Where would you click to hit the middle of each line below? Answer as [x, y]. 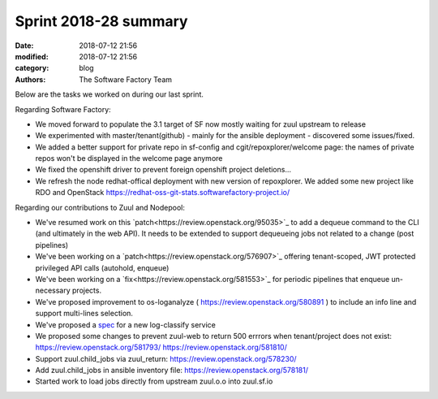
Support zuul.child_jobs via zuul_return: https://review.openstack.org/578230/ [166, 358]
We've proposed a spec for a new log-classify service [126, 324]
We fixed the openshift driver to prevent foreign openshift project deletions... [163, 170]
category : [32, 68]
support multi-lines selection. [84, 314]
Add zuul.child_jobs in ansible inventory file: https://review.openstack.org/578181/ [172, 371]
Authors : [30, 79]
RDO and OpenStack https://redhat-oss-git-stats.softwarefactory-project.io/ [163, 193]
